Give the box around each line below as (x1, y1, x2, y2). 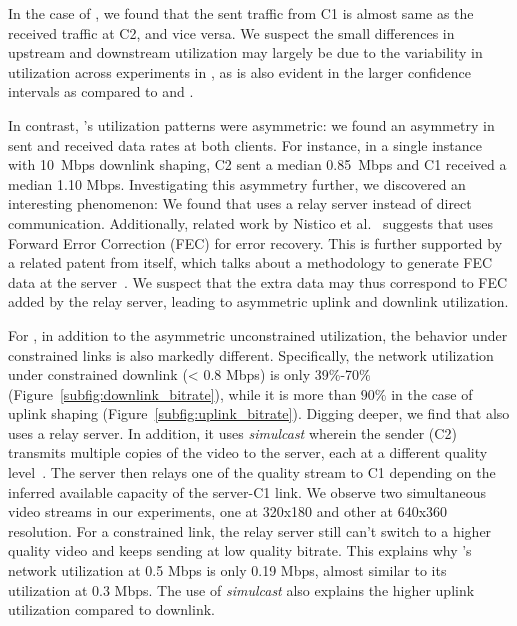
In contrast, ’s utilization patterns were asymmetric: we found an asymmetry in (8, 114, 495, 135)
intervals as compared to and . (8, 81, 194, 102)
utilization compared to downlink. (8, 599, 215, 620)
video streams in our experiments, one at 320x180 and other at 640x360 (8, 501, 448, 522)
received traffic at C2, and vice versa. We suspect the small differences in (8, 22, 455, 43)
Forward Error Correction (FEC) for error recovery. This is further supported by (8, 232, 503, 253)
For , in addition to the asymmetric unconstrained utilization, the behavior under (8, 324, 508, 345)
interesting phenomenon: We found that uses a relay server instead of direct (8, 193, 472, 214)
